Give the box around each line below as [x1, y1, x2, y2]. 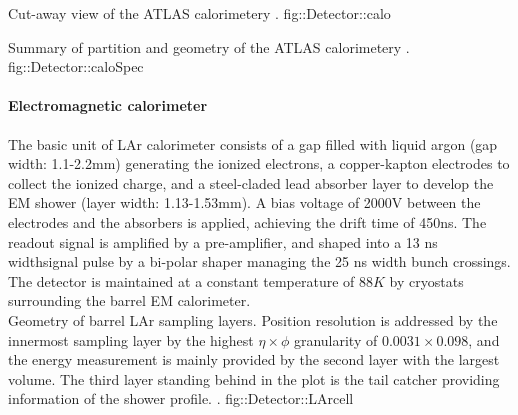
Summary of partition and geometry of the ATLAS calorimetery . [8, 36, 410, 57]
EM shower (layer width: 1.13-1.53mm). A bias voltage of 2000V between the [8, 192, 481, 213]
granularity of [293, 329, 378, 350]
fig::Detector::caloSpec [8, 56, 144, 77]
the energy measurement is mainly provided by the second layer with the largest [8, 349, 500, 370]
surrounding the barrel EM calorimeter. [8, 290, 251, 311]
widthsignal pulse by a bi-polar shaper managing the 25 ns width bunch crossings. [8, 251, 511, 272]
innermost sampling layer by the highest [8, 329, 254, 350]
